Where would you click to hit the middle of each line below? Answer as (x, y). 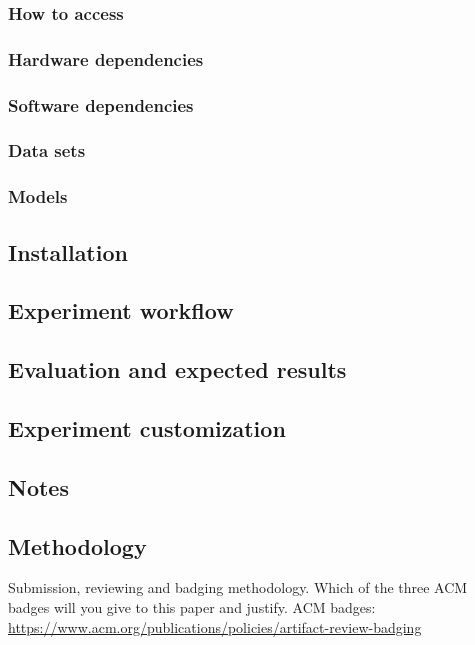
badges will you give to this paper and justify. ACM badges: (192, 606)
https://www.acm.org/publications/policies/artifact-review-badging (215, 626)
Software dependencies (101, 104)
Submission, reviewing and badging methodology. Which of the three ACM (238, 587)
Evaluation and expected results (177, 369)
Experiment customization (147, 427)
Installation (68, 251)
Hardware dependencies (106, 58)
